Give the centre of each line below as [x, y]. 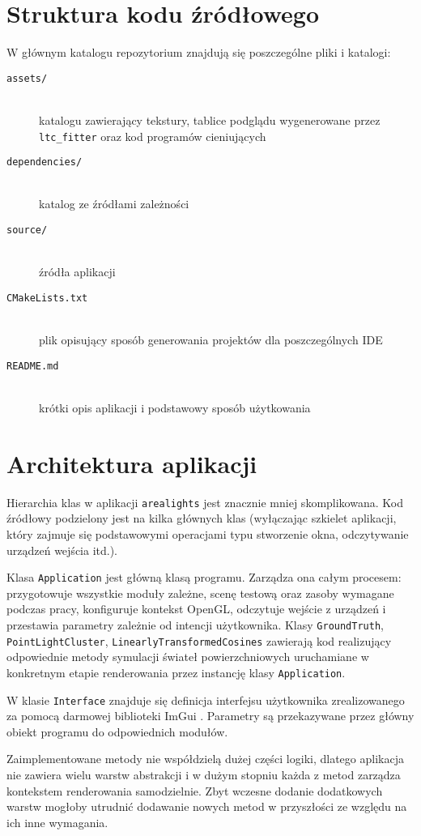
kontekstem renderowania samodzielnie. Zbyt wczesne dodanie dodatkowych [195, 790]
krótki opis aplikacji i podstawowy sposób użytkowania [175, 407]
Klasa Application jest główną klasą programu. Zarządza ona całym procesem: [204, 577]
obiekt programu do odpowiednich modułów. [117, 731]
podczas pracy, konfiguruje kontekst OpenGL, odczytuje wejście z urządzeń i [196, 609]
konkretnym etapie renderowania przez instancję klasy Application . [176, 672]
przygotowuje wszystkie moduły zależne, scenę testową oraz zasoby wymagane [200, 593]
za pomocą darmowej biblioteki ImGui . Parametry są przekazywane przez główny [210, 716]
